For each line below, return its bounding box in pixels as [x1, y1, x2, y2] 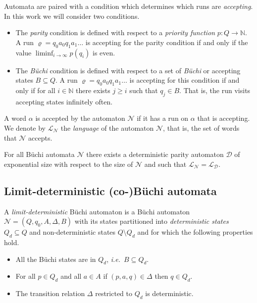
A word [4, 113, 27, 123]
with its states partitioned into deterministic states [74, 216, 229, 226]
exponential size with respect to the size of [4, 158, 133, 169]
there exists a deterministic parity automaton [86, 149, 224, 159]
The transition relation [15, 288, 85, 299]
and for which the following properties [137, 227, 253, 237]
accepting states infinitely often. [15, 96, 113, 106]
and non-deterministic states [29, 227, 116, 237]
